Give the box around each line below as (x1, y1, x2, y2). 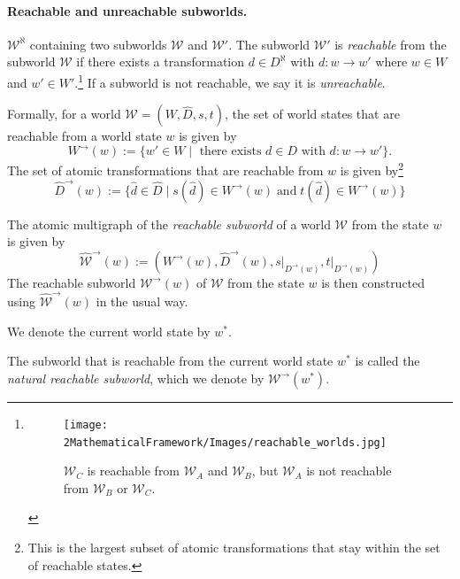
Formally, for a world (7, 104, 121, 123)
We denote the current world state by (7, 321, 211, 340)
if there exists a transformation (76, 52, 245, 71)
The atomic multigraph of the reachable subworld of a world (7, 214, 331, 233)
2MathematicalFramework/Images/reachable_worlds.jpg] (63, 436, 387, 449)
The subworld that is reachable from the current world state (7, 351, 333, 370)
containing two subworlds (29, 35, 167, 53)
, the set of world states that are (225, 104, 400, 123)
